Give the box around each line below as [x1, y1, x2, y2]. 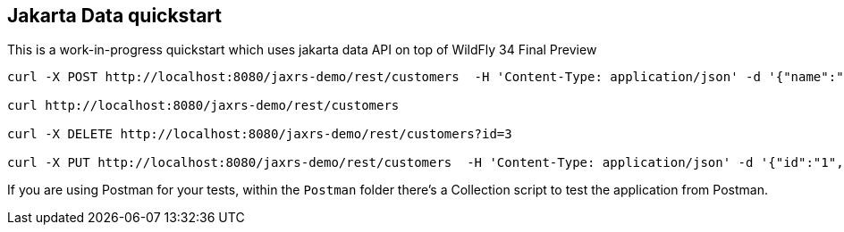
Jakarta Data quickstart [7, 4, 223, 27]
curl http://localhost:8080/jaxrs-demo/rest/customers [7, 98, 400, 113]
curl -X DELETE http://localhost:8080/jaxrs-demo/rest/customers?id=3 [7, 127, 512, 142]
